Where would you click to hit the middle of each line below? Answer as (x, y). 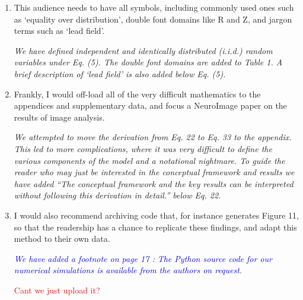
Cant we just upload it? (57, 290)
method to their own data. (62, 239)
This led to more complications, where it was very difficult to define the (143, 148)
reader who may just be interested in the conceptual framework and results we (154, 172)
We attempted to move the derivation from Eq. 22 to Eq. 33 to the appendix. (153, 137)
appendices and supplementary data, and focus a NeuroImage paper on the (150, 105)
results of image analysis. (59, 117)
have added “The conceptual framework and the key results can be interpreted (154, 183)
